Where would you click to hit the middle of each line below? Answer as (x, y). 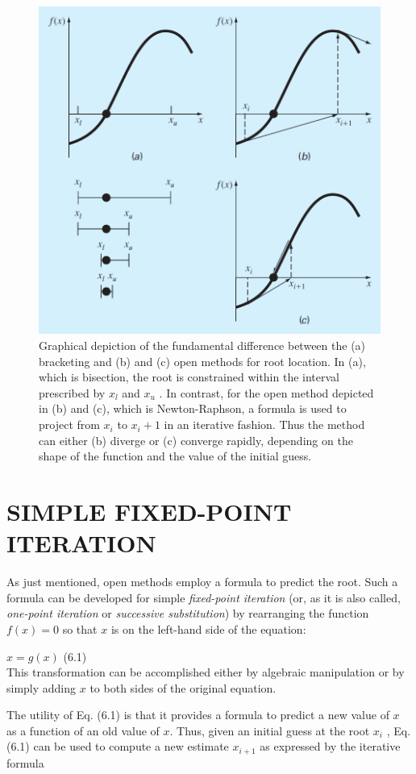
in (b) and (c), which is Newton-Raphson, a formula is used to (193, 408)
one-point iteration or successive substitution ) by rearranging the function (188, 613)
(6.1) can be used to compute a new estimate (118, 746)
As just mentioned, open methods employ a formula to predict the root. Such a (202, 582)
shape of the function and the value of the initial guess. (175, 456)
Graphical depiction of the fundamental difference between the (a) (202, 345)
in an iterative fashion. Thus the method (264, 424)
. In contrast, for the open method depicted (266, 392)
